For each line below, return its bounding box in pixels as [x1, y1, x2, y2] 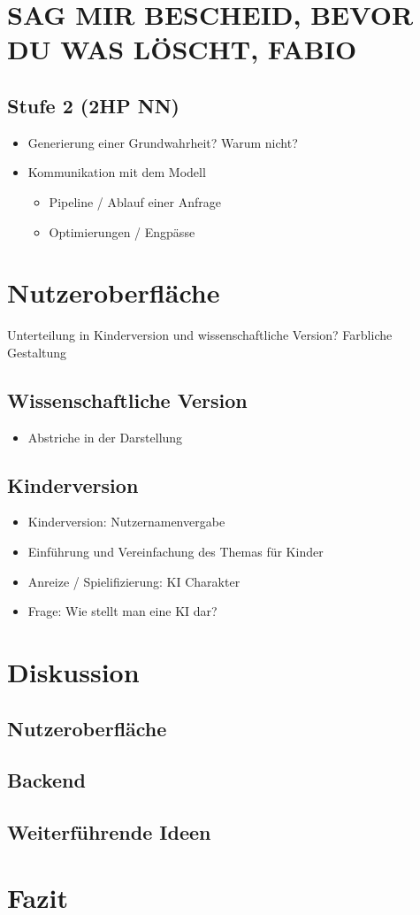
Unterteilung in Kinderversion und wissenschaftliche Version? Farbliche [7, 326, 393, 344]
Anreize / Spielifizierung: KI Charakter [27, 572, 241, 590]
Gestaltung [7, 342, 67, 361]
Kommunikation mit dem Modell [27, 163, 206, 181]
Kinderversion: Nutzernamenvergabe [27, 512, 225, 531]
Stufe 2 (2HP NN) [7, 91, 179, 119]
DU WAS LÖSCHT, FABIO [7, 31, 357, 67]
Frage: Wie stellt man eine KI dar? [27, 602, 218, 620]
